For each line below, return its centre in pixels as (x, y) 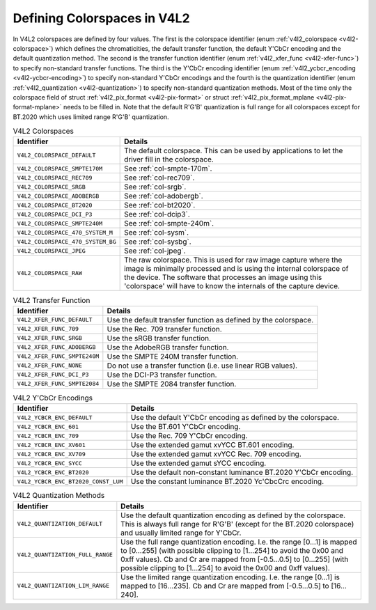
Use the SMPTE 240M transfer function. (173, 357)
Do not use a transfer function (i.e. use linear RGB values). (202, 366)
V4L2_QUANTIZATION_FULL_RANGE (65, 555)
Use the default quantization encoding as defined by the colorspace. (233, 515)
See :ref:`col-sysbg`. (158, 242)
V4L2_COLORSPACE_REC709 (55, 178)
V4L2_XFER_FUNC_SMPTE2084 (58, 384)
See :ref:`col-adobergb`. (164, 196)
